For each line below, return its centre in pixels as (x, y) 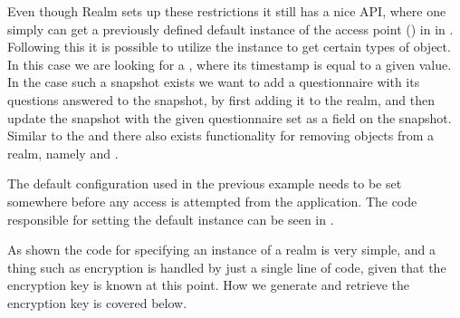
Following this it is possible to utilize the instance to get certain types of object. (229, 47)
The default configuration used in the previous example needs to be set (205, 183)
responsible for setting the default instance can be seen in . (171, 219)
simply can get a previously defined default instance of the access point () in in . (230, 29)
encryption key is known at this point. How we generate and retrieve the (209, 285)
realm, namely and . (63, 153)
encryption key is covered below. (97, 302)
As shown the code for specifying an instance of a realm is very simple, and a (222, 250)
